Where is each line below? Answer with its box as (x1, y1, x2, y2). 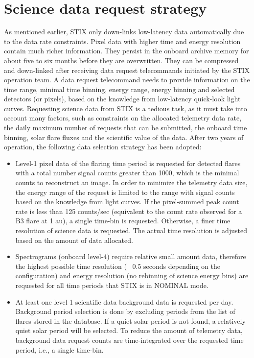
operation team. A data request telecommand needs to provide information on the (4, 74, 250, 85)
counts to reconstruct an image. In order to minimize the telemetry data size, (15, 177, 248, 188)
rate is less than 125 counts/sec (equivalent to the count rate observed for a (15, 206, 242, 216)
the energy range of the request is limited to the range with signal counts (15, 187, 235, 197)
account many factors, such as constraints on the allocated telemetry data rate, (4, 113, 242, 123)
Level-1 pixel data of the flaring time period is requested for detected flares (15, 158, 241, 168)
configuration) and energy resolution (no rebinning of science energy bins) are (15, 270, 249, 281)
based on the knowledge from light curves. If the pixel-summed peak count (15, 196, 239, 207)
